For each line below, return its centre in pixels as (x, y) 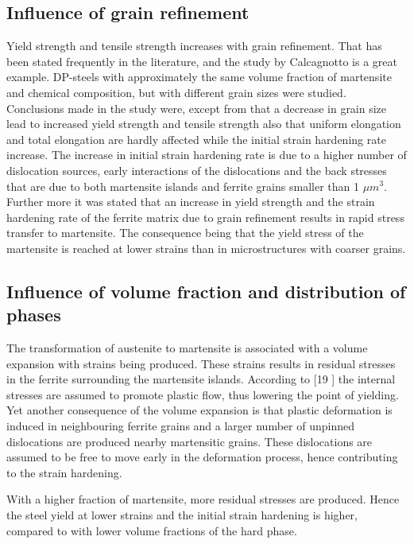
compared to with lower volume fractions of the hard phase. (152, 530)
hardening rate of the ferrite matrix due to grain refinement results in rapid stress (205, 217)
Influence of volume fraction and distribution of (206, 291)
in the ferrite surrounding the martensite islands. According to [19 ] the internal (201, 379)
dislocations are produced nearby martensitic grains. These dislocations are (190, 441)
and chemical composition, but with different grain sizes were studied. (176, 92)
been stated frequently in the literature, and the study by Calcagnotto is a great (202, 61)
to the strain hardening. (64, 472)
